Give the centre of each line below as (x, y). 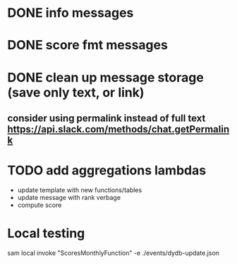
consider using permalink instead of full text (107, 118)
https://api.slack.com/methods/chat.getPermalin (119, 129)
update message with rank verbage (69, 197)
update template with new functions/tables (80, 190)
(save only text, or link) (76, 92)
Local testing (46, 233)
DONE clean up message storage (106, 77)
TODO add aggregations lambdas (107, 171)
